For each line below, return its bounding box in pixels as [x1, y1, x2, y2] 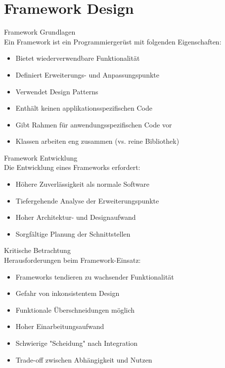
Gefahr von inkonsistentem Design [15, 288, 120, 298]
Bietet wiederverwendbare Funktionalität [15, 53, 140, 63]
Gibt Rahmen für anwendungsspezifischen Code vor [15, 119, 172, 129]
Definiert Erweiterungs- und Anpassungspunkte [15, 69, 159, 80]
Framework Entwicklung [4, 152, 78, 163]
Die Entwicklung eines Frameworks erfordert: [4, 162, 140, 172]
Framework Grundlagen [4, 27, 76, 37]
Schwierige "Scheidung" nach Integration [15, 338, 138, 348]
